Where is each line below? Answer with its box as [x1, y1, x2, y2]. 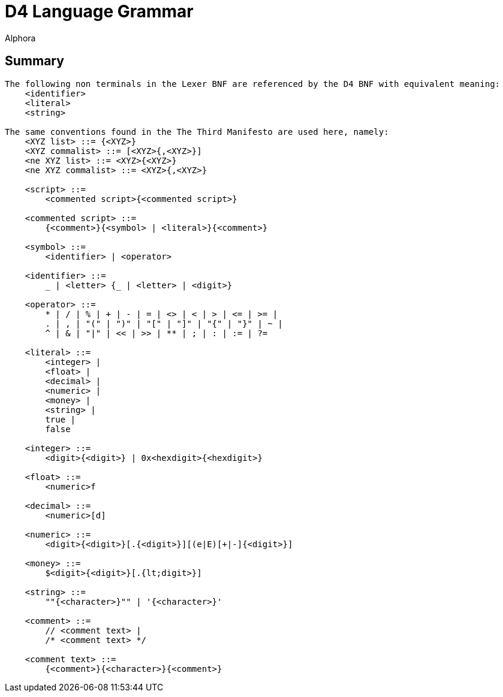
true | [45, 414, 76, 424]
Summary [5, 53, 64, 69]
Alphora [5, 32, 36, 43]
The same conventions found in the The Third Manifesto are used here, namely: [5, 126, 389, 137]
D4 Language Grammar [5, 1, 194, 22]
